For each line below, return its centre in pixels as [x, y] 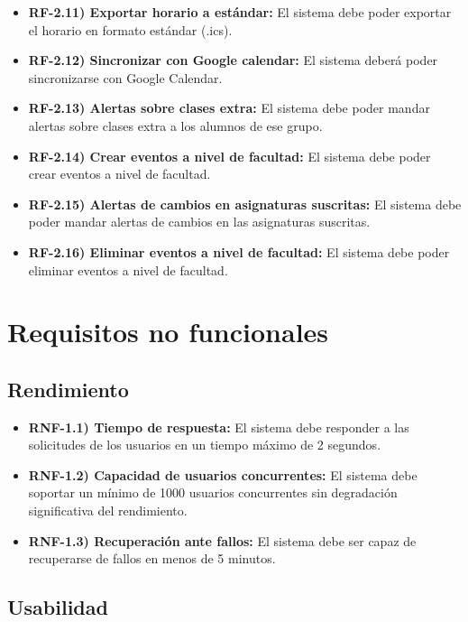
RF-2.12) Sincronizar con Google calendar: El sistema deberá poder [233, 60]
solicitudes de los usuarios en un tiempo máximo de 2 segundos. [205, 445]
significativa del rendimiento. [108, 511]
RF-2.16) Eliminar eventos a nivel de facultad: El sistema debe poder [239, 251]
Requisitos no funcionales [168, 332]
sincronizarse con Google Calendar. [125, 77]
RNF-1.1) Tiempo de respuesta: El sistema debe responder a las [219, 427]
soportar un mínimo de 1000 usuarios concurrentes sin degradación [213, 492]
